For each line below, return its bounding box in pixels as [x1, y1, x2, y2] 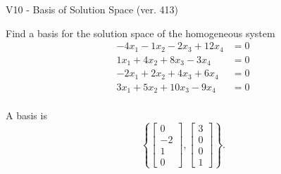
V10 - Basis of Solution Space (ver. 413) [6, 2, 178, 16]
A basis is [6, 108, 47, 123]
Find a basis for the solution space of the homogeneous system [6, 25, 275, 40]
